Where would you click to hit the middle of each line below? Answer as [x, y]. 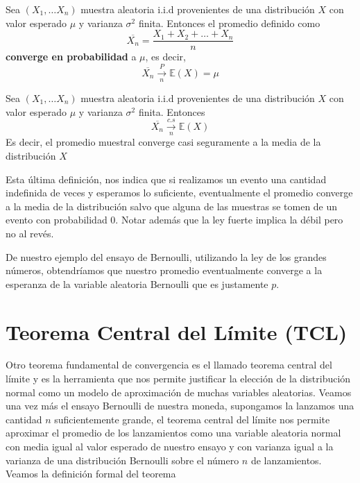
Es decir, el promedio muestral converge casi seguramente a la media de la [163, 142]
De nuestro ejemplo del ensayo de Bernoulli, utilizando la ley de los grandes [166, 256]
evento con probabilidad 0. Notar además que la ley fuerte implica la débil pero [174, 220]
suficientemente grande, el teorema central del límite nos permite [192, 419]
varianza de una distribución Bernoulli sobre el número [122, 460]
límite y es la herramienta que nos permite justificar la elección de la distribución [178, 379]
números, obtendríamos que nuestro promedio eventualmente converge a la [164, 270]
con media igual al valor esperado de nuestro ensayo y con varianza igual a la [170, 447]
